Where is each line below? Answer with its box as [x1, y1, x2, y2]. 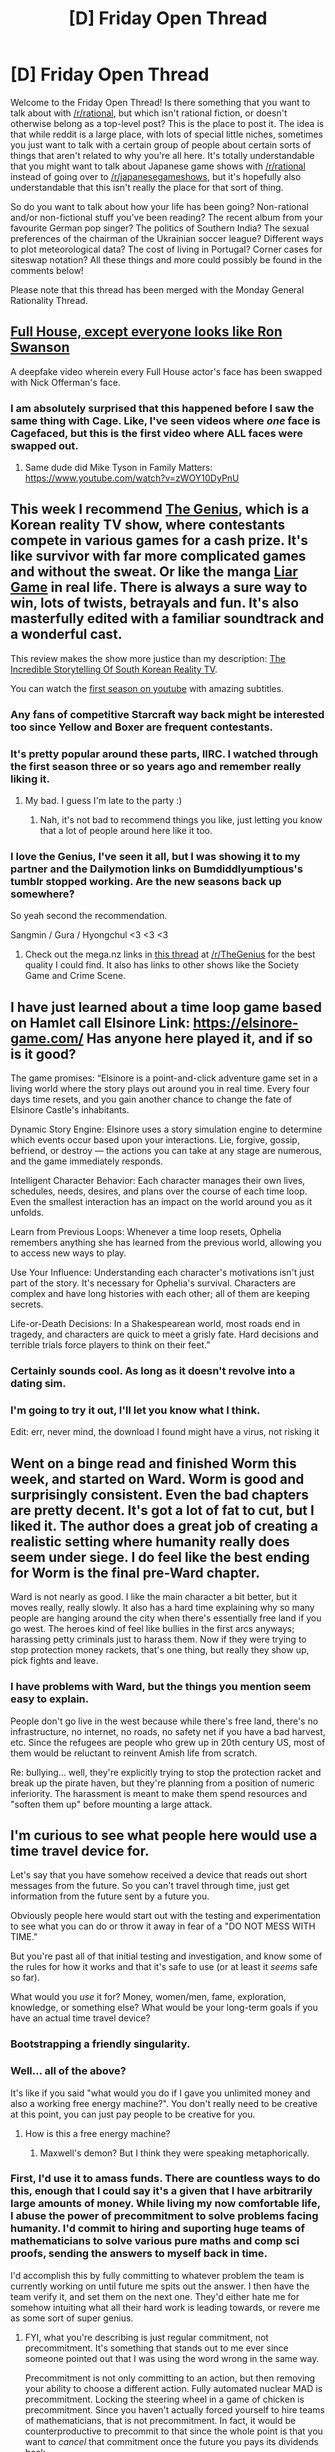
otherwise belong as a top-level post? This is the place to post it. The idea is [10, 117, 325, 129]
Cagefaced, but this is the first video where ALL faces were [10, 426, 304, 440]
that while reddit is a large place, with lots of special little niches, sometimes [10, 128, 323, 140]
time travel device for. [10, 1842, 150, 1859]
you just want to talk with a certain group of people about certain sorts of [10, 138, 312, 151]
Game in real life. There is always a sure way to [10, 579, 308, 596]
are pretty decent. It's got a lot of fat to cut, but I [10, 1502, 315, 1519]
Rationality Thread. [10, 294, 88, 306]
